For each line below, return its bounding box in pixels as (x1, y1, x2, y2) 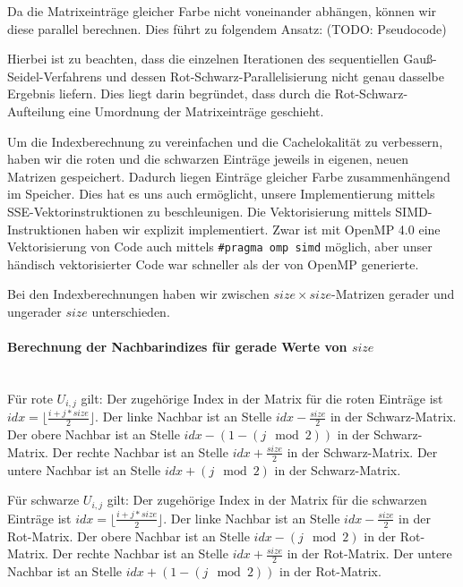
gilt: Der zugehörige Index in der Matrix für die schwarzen (107, 490, 427, 509)
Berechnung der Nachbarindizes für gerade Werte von (7, 337, 347, 356)
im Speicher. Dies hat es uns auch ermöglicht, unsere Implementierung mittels (7, 184, 435, 203)
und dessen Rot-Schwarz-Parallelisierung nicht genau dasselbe (106, 66, 444, 85)
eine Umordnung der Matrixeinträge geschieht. (68, 101, 324, 120)
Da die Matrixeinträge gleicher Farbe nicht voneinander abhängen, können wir (7, 2, 437, 20)
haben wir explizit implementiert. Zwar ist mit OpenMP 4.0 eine (85, 219, 441, 238)
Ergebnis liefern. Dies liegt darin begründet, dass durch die (7, 84, 331, 103)
